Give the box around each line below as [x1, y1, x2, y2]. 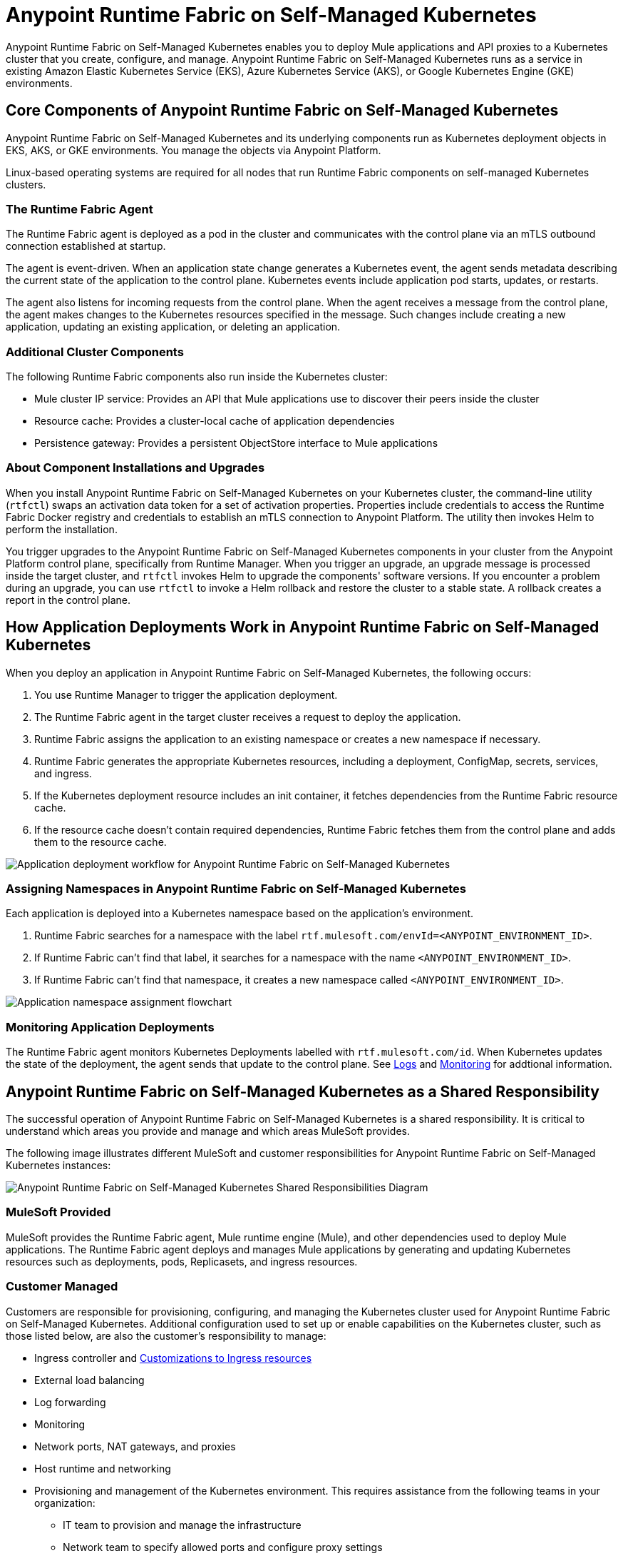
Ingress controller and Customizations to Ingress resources [34, 1351, 312, 1364]
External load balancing [34, 1373, 145, 1386]
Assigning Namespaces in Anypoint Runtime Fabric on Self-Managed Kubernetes [6, 881, 466, 896]
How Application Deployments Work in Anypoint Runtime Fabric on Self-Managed [6, 618, 599, 637]
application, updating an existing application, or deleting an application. [6, 320, 341, 333]
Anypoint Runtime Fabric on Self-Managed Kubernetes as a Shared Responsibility [6, 1082, 599, 1101]
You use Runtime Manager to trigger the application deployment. [34, 688, 338, 701]
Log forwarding [34, 1395, 106, 1408]
